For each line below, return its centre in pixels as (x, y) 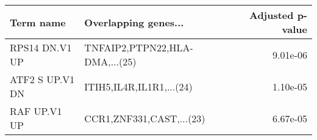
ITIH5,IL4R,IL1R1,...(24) (138, 86)
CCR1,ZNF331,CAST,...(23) (145, 118)
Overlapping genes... (134, 22)
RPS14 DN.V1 (41, 47)
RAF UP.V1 (36, 111)
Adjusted (271, 15)
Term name (38, 22)
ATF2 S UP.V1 (42, 79)
